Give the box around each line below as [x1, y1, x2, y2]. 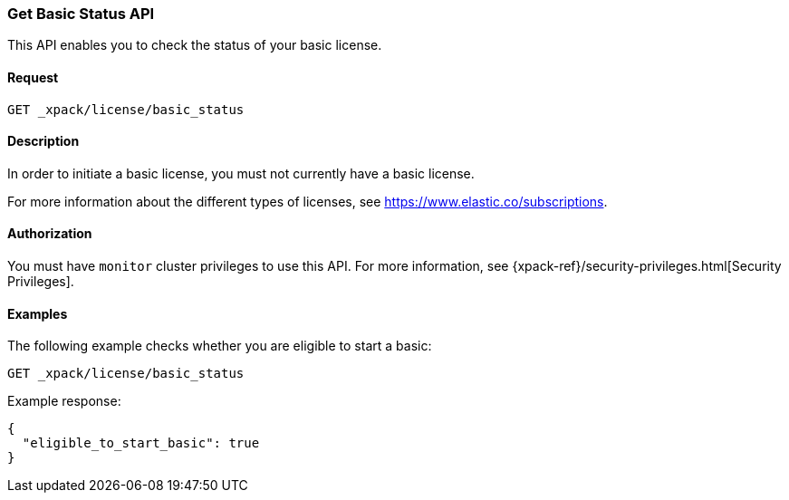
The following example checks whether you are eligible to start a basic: [7, 338, 432, 354]
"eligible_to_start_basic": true [22, 436, 260, 451]
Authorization [7, 226, 92, 242]
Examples [7, 305, 68, 322]
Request [7, 69, 59, 85]
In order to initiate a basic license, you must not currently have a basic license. [7, 165, 475, 181]
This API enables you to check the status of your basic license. [7, 37, 382, 53]
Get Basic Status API [7, 5, 155, 23]
